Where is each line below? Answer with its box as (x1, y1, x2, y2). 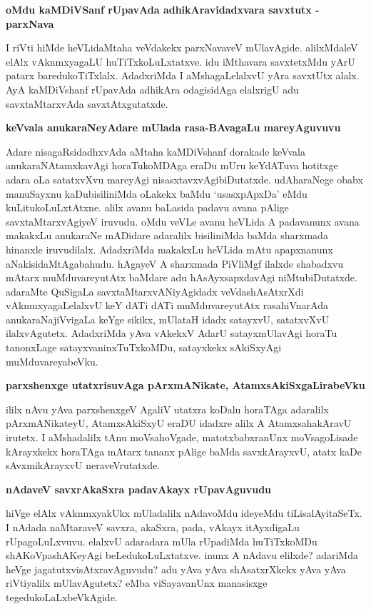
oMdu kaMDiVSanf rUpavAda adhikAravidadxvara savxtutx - (6, 2, 320, 16)
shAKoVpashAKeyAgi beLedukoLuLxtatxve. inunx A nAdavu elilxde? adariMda (6, 548, 358, 563)
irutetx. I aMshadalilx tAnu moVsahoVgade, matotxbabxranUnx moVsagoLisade (6, 430, 358, 445)
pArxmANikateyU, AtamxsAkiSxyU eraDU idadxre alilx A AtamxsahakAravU (6, 416, 352, 431)
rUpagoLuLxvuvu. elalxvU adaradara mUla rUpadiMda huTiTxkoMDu (6, 533, 317, 548)
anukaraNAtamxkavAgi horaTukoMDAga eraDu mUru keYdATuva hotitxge (6, 158, 338, 173)
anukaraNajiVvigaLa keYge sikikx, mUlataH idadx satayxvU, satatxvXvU (6, 311, 330, 326)
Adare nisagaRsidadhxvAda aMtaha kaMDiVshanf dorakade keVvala (6, 144, 305, 158)
